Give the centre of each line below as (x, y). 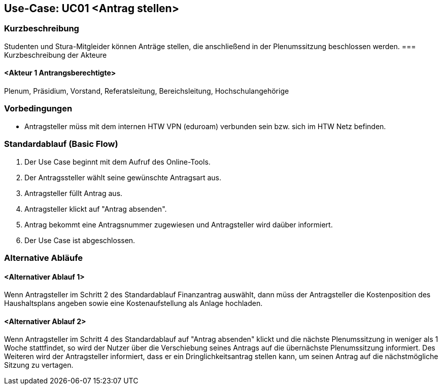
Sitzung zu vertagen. (39, 365)
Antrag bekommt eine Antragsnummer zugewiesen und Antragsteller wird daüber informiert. (179, 224)
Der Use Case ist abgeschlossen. (80, 240)
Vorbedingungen (38, 109)
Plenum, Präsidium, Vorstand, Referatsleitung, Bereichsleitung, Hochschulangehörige (147, 91)
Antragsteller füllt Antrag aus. (74, 193)
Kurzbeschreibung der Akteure (56, 55)
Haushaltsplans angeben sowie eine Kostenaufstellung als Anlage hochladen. (133, 303)
